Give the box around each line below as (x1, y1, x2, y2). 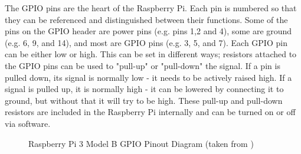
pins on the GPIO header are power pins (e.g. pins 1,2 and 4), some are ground (5, 25, 292, 37)
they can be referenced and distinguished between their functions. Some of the (5, 13, 288, 25)
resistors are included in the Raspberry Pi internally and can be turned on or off (5, 106, 296, 118)
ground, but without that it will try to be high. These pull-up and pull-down (5, 94, 283, 106)
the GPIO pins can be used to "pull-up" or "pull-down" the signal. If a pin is (5, 59, 280, 71)
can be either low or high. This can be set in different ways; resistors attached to (5, 48, 297, 60)
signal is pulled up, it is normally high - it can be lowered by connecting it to (5, 83, 284, 95)
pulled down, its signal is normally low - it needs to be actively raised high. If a (5, 71, 292, 83)
